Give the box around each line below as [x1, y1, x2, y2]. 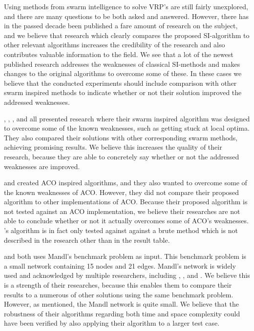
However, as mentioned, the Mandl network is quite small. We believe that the [4, 299, 239, 309]
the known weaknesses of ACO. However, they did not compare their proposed [4, 187, 239, 197]
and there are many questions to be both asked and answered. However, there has [4, 11, 249, 21]
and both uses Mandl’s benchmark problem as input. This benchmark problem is [4, 251, 247, 261]
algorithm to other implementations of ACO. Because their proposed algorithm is [4, 196, 248, 207]
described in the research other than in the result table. [4, 234, 170, 245]
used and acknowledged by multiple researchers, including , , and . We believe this [4, 270, 250, 280]
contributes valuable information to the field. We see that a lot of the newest [4, 49, 233, 59]
